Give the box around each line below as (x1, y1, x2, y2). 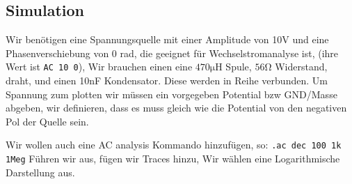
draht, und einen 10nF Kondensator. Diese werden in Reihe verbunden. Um (6, 73, 328, 88)
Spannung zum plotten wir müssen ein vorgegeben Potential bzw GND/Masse (6, 86, 337, 101)
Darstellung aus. (6, 164, 75, 179)
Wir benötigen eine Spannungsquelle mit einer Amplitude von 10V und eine (6, 32, 329, 47)
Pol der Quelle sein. (6, 114, 89, 128)
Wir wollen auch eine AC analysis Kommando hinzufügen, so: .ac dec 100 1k (6, 137, 342, 152)
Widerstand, (275, 59, 328, 74)
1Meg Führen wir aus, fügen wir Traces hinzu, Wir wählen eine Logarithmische (6, 151, 340, 166)
